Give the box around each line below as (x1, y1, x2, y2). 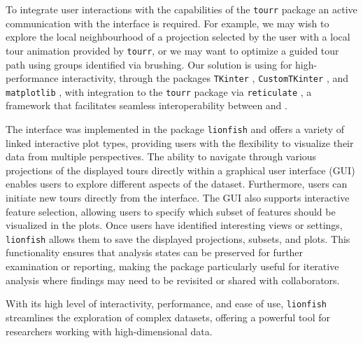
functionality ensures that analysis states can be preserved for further (6, 245, 304, 260)
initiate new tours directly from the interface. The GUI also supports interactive (6, 190, 350, 205)
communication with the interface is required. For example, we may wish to (6, 15, 329, 30)
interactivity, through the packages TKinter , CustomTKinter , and (62, 71, 348, 85)
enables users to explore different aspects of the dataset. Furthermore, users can (6, 176, 348, 191)
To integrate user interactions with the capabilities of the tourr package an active (6, 2, 357, 16)
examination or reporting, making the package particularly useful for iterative (6, 259, 339, 274)
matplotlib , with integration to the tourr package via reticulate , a (6, 84, 312, 99)
